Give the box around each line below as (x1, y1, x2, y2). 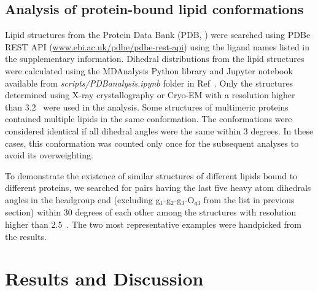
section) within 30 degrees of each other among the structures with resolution (5, 206, 297, 219)
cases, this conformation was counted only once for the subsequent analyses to (5, 136, 299, 149)
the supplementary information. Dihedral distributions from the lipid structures (5, 52, 304, 65)
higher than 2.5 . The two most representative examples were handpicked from (5, 217, 301, 230)
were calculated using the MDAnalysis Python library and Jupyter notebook (5, 64, 293, 77)
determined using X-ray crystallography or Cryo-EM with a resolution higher (5, 88, 295, 101)
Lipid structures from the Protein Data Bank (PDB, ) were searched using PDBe (5, 28, 311, 41)
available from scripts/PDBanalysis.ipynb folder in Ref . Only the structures (5, 76, 293, 89)
